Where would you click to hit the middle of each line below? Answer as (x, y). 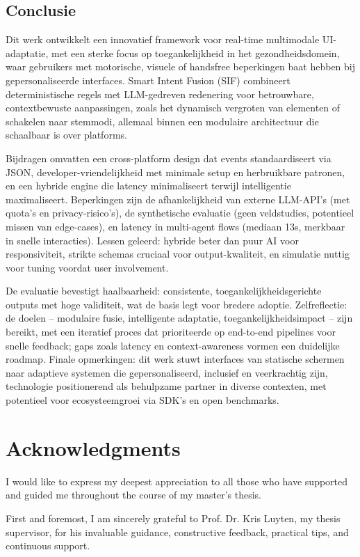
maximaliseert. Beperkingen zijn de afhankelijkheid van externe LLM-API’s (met (178, 199)
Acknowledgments (93, 447)
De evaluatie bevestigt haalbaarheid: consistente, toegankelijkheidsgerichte (164, 291)
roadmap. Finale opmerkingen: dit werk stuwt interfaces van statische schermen (175, 359)
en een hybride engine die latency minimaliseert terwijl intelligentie (148, 186)
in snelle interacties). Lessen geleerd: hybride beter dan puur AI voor (152, 240)
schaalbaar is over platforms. (66, 135)
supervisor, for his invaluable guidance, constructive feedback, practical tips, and (177, 532)
